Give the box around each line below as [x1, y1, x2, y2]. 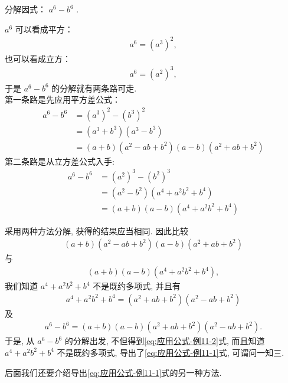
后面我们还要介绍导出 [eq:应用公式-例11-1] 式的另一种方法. [5, 366, 222, 378]
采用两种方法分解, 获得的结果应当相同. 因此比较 [5, 224, 189, 237]
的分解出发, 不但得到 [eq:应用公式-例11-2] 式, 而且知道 [64, 335, 265, 347]
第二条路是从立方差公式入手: [5, 155, 114, 167]
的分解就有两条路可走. [51, 81, 137, 94]
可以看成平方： [15, 22, 73, 35]
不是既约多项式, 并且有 [93, 280, 181, 292]
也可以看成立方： [5, 52, 71, 64]
